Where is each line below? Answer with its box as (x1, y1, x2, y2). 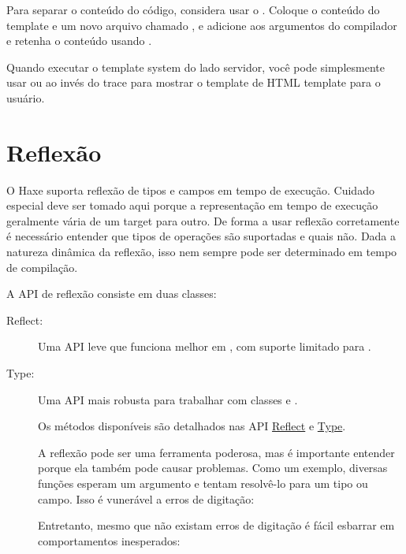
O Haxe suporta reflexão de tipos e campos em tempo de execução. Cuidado (6, 181, 374, 198)
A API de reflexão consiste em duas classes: (6, 285, 217, 302)
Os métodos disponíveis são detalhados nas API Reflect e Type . (38, 418, 346, 434)
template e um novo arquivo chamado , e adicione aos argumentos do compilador (6, 17, 397, 33)
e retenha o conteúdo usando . (6, 32, 152, 49)
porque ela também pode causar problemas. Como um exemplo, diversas (38, 459, 388, 476)
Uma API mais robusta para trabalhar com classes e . (38, 391, 298, 407)
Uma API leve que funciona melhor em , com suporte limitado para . (38, 338, 371, 355)
